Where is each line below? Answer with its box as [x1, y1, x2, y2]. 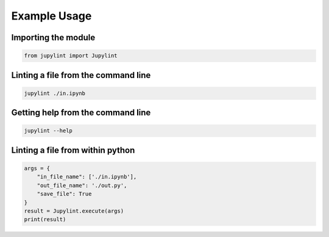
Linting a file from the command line [11, 70, 151, 80]
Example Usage [11, 9, 92, 23]
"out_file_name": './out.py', [37, 182, 127, 189]
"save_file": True [37, 191, 92, 197]
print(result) [24, 216, 66, 223]
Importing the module [11, 32, 96, 43]
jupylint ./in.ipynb [24, 90, 85, 97]
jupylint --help [24, 127, 73, 134]
